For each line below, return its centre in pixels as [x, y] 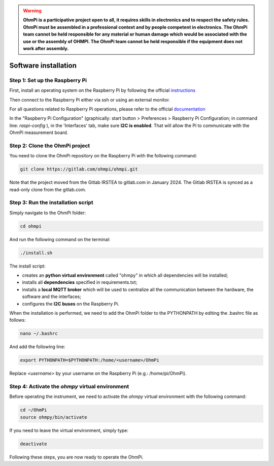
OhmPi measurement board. [39, 132]
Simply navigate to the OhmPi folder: [48, 213]
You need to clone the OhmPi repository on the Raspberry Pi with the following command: [103, 156]
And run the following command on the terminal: [60, 239]
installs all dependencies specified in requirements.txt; [80, 282]
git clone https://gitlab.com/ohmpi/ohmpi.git [79, 169]
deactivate [33, 444]
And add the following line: [37, 347]
